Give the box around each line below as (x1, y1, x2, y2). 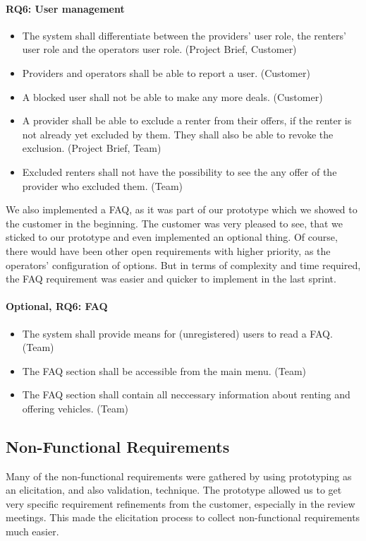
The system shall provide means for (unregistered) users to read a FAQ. (22, 326, 333, 340)
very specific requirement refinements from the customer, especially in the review (6, 496, 355, 511)
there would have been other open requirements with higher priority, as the (6, 243, 331, 258)
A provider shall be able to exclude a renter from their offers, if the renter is (22, 113, 352, 128)
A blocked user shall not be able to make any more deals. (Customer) (22, 89, 323, 104)
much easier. (6, 524, 59, 539)
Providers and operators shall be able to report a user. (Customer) (22, 65, 310, 80)
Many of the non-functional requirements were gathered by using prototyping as (6, 468, 352, 483)
